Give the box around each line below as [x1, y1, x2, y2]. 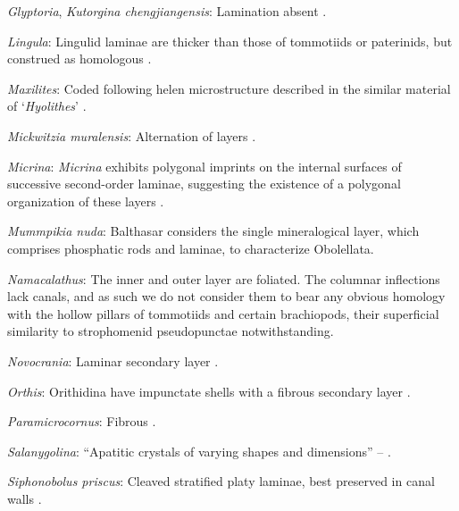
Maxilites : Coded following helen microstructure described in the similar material [7, 79, 451, 97]
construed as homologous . [7, 49, 152, 68]
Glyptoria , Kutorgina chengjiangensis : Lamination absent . [7, 2, 327, 20]
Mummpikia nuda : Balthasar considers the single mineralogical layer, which [7, 222, 420, 240]
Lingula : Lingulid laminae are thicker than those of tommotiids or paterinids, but [7, 31, 453, 50]
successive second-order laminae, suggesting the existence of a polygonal [7, 174, 401, 193]
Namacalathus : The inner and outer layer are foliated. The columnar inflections [7, 269, 440, 288]
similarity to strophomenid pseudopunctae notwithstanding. [7, 322, 334, 340]
